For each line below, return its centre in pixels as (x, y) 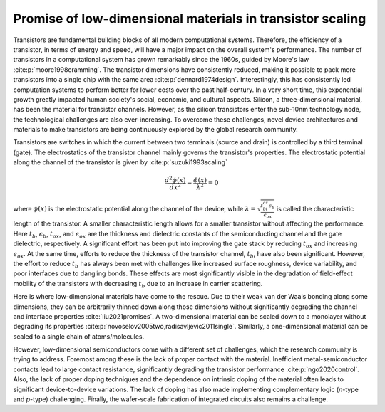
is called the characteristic (315, 208)
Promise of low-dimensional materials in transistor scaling (190, 19)
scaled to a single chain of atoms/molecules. (79, 336)
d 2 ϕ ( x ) (175, 180)
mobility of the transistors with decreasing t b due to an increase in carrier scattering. (138, 284)
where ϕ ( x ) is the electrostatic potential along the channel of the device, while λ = (134, 208)
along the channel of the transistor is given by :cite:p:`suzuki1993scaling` (120, 162)
